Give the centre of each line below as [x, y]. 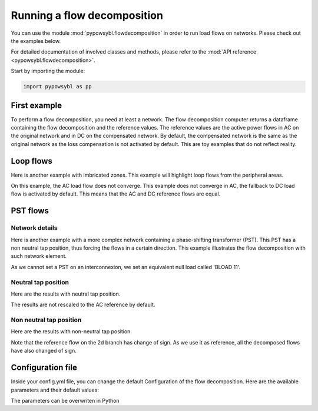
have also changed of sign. [44, 351]
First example [37, 105]
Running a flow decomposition [87, 15]
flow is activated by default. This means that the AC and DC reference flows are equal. [116, 194]
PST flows [30, 211]
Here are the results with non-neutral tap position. [72, 332]
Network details [34, 228]
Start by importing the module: [48, 71]
